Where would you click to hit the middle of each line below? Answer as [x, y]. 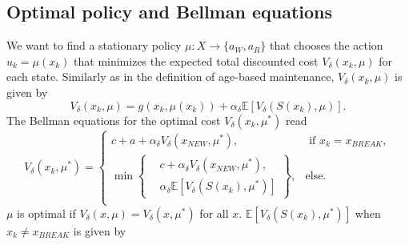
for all [214, 213]
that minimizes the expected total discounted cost [196, 60]
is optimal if [46, 213]
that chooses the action [326, 45]
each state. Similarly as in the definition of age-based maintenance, [170, 76]
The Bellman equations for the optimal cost [114, 120]
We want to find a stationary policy [94, 45]
